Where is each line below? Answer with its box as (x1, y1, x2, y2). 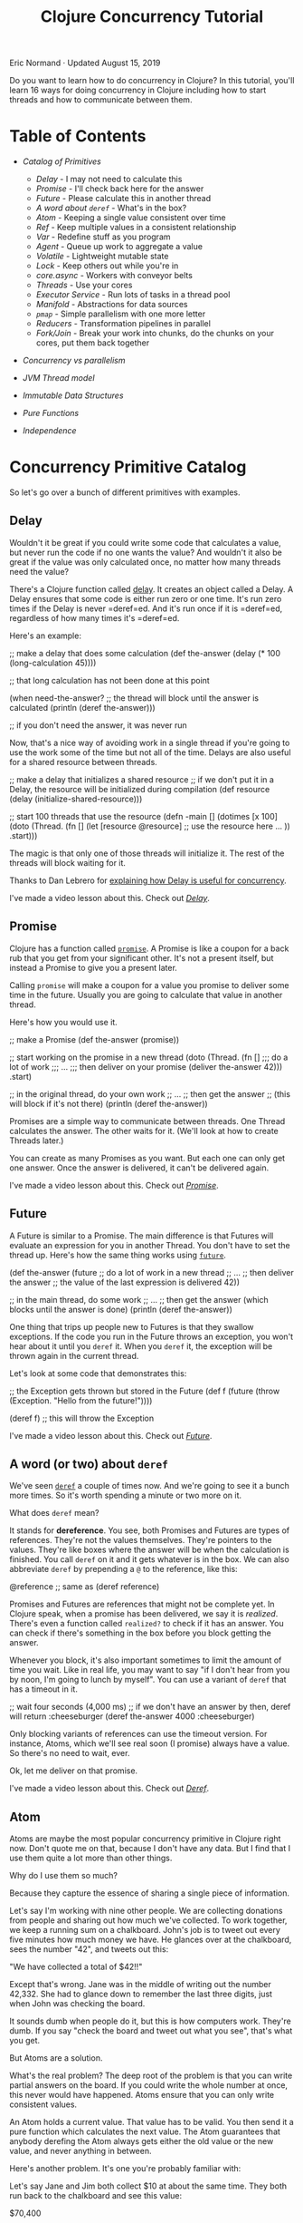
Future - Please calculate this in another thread (35, 193, 211, 204)
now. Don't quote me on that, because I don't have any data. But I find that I (9, 1843, 291, 1854)
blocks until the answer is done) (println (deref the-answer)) (9, 1304, 233, 1315)
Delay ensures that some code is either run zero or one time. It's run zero (9, 593, 282, 604)
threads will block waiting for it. (9, 857, 127, 868)
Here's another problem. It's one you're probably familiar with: (9, 2163, 241, 2174)
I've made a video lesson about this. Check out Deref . (9, 1783, 210, 1794)
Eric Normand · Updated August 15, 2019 (9, 57, 161, 69)
